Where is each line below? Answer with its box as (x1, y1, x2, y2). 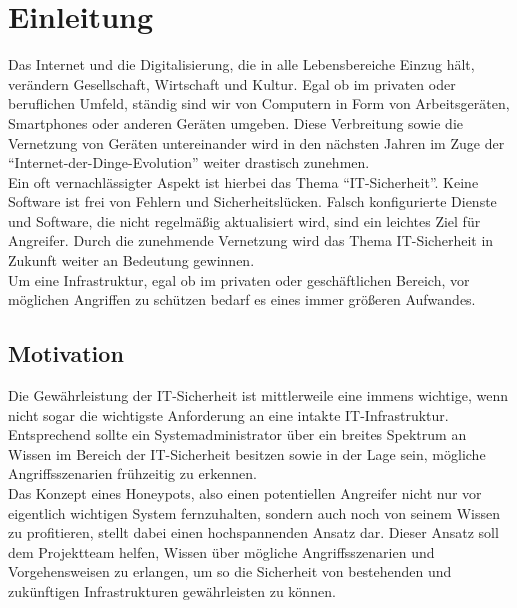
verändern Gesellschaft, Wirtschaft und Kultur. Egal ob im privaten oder (8, 73, 456, 94)
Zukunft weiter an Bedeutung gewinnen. (8, 250, 255, 271)
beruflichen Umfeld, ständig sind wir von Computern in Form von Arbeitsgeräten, (8, 93, 510, 114)
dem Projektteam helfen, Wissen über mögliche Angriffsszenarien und (8, 541, 435, 562)
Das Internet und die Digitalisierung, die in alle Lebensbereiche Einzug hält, (8, 54, 475, 75)
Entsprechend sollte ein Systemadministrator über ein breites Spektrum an (8, 424, 467, 445)
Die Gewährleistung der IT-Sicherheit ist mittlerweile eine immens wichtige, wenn (8, 385, 508, 406)
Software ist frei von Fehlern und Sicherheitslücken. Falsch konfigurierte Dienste (8, 191, 497, 212)
